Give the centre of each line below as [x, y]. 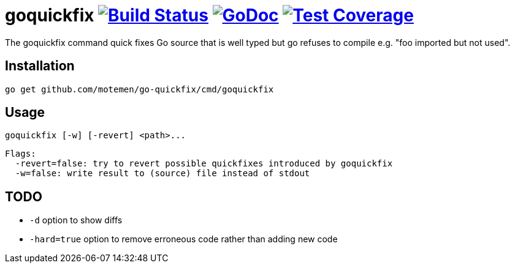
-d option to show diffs [76, 220]
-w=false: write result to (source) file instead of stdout [162, 173]
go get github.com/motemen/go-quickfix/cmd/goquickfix [139, 89]
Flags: [21, 154]
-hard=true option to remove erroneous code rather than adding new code [184, 239]
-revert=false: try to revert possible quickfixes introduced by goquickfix [204, 164]
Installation [40, 66]
